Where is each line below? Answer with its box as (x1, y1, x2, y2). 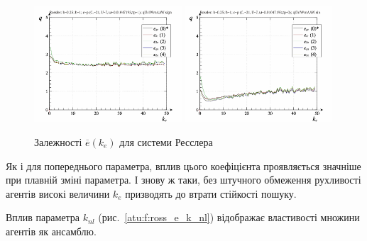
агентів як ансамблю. (6, 223, 97, 238)
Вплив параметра (6, 210, 80, 225)
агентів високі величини (6, 186, 110, 201)
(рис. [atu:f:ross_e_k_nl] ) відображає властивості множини (98, 210, 360, 225)
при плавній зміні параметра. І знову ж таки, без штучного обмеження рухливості (6, 172, 361, 187)
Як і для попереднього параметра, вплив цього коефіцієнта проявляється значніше (6, 158, 361, 173)
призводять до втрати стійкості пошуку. (125, 186, 297, 201)
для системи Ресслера (119, 134, 213, 149)
